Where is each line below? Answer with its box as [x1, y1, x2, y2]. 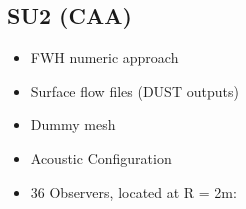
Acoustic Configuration [30, 147, 172, 168]
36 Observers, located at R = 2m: [30, 181, 237, 202]
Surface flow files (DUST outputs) [30, 80, 239, 101]
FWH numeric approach [30, 47, 179, 68]
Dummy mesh [30, 114, 116, 135]
